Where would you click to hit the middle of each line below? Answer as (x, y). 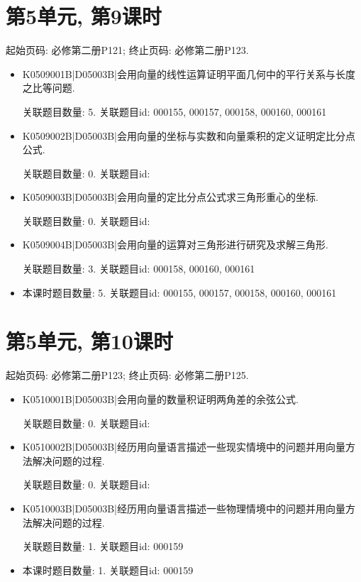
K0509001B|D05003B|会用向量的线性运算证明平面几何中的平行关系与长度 (189, 73)
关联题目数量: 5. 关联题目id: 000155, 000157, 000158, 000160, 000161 (174, 111)
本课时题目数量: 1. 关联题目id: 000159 (108, 570)
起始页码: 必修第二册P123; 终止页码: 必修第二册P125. (127, 375)
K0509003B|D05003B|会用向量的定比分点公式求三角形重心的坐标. (170, 197)
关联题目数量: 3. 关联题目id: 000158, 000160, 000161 (139, 269)
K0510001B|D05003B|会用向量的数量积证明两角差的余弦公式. (160, 399)
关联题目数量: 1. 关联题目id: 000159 (103, 546)
